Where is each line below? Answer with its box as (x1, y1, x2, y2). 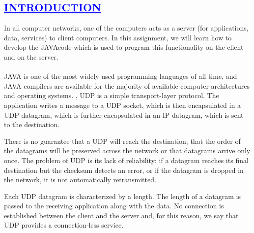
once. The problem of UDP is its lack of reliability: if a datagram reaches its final (4, 155, 249, 165)
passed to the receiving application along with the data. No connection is (4, 200, 224, 211)
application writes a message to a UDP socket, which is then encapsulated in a (4, 100, 241, 110)
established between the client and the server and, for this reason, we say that (4, 210, 239, 220)
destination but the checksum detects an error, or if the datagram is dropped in (4, 165, 244, 175)
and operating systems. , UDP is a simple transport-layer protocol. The (4, 90, 219, 100)
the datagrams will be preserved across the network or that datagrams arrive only (4, 145, 251, 156)
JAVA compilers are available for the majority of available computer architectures (4, 80, 250, 91)
